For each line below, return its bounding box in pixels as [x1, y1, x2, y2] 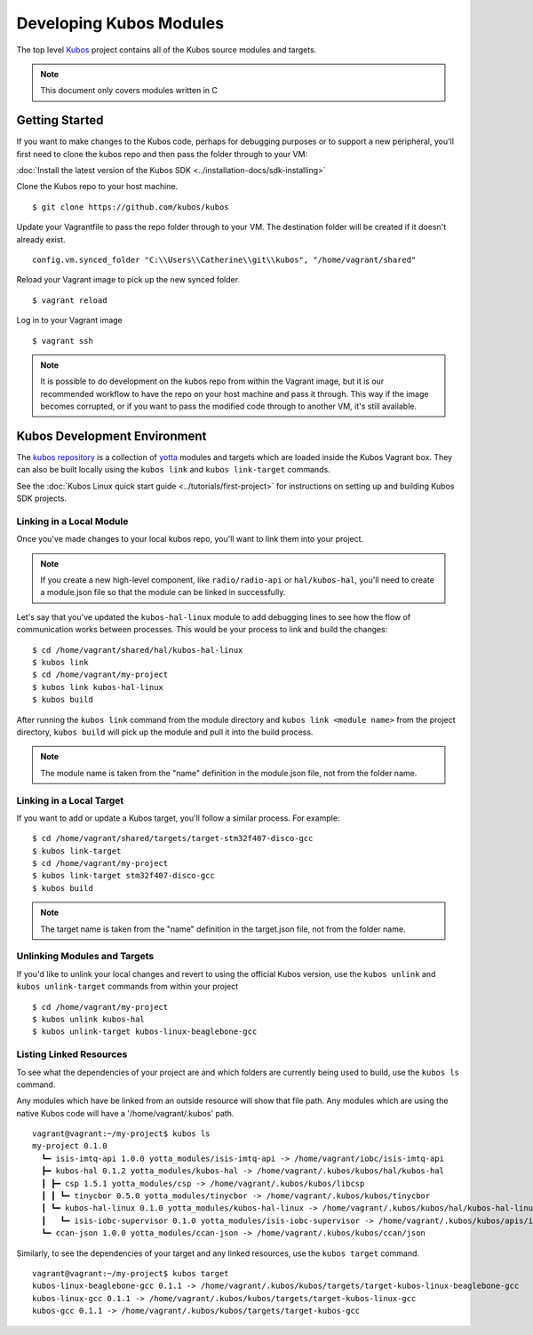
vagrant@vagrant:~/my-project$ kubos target [32, 1268, 230, 1278]
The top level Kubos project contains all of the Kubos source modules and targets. [16, 44, 317, 55]
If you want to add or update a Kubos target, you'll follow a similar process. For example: [16, 813, 340, 823]
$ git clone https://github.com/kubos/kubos [32, 202, 230, 212]
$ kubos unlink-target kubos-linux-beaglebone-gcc [32, 1027, 258, 1037]
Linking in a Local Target [16, 794, 124, 807]
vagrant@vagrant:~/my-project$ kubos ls [32, 1129, 211, 1139]
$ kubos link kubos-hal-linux [32, 682, 164, 692]
